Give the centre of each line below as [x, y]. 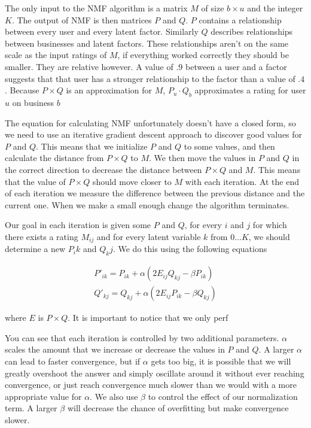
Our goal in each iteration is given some [78, 225]
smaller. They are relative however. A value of [89, 66]
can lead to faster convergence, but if [73, 361]
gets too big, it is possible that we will [221, 361]
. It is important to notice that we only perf [148, 318]
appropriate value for [43, 396]
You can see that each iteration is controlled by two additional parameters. [142, 337]
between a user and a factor [236, 66]
